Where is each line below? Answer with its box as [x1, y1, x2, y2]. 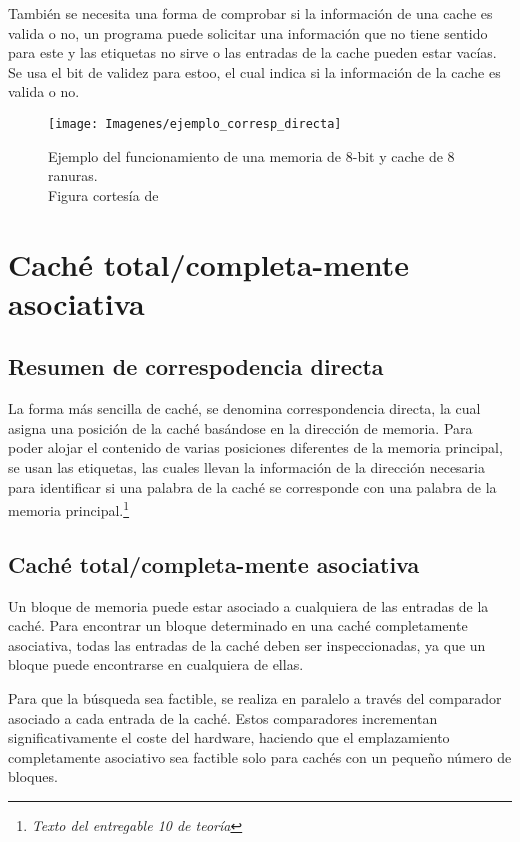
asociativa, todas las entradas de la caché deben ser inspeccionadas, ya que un [8, 634, 486, 655]
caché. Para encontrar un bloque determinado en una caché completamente [8, 615, 468, 636]
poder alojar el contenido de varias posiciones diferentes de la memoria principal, [8, 437, 503, 458]
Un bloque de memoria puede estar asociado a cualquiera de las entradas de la [8, 595, 489, 616]
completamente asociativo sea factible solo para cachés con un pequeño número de [8, 746, 512, 767]
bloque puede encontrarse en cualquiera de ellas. [8, 654, 304, 675]
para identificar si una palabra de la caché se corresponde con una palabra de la [8, 476, 497, 497]
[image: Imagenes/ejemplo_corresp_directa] [48, 116, 342, 131]
